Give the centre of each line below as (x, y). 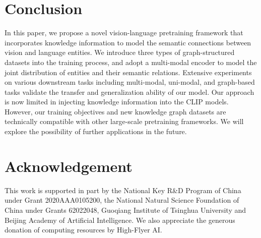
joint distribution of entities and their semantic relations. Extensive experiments (128, 72)
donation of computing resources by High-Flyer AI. (83, 230)
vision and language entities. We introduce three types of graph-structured (120, 52)
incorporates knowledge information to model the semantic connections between (128, 42)
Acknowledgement (69, 166)
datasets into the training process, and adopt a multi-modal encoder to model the (131, 62)
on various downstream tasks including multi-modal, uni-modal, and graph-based (130, 82)
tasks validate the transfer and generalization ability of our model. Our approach (129, 92)
